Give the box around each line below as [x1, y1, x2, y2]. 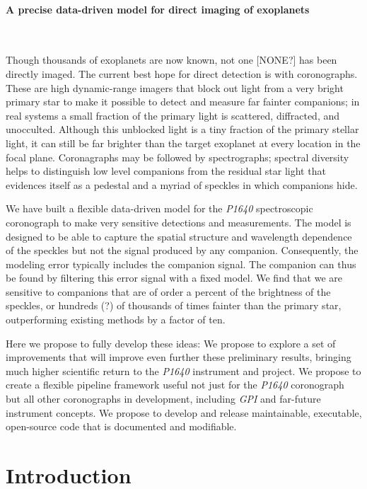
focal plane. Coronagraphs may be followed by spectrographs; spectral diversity [6, 149, 349, 164]
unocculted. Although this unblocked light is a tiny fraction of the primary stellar [6, 122, 359, 137]
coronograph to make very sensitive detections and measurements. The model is [6, 214, 351, 229]
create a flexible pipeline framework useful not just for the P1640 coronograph [6, 377, 344, 392]
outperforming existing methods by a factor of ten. [6, 312, 226, 327]
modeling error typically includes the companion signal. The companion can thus [6, 256, 356, 271]
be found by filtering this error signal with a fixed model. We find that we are [6, 270, 342, 285]
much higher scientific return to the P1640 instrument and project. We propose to [6, 363, 361, 378]
